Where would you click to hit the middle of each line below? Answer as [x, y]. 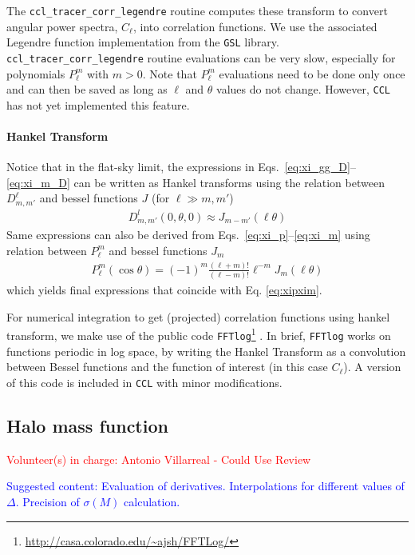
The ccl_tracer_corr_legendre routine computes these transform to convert [197, 10]
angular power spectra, [62, 26]
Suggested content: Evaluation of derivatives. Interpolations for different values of [206, 486]
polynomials [36, 73]
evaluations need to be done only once [312, 73]
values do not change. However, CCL [304, 89]
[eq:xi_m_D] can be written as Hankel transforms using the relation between [196, 182]
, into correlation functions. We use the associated [255, 26]
